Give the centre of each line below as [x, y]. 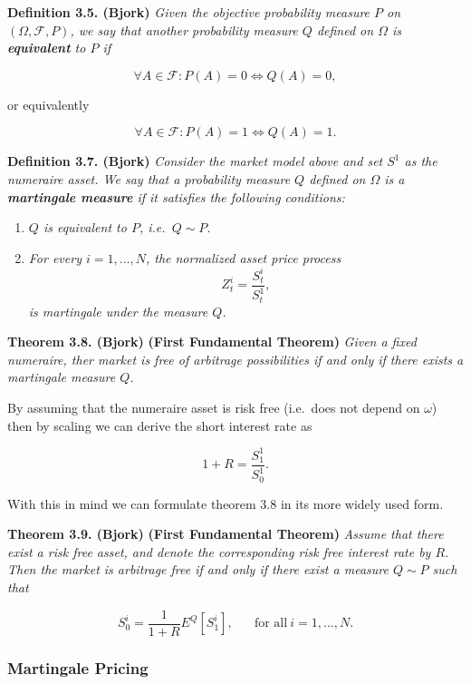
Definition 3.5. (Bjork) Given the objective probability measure [189, 12]
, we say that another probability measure [184, 29]
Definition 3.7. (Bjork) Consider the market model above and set [195, 161]
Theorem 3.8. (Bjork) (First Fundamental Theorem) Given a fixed [212, 342]
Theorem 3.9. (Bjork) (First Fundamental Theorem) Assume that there [226, 534]
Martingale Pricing [78, 667]
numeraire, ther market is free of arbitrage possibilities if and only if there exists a [235, 359]
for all [271, 624]
